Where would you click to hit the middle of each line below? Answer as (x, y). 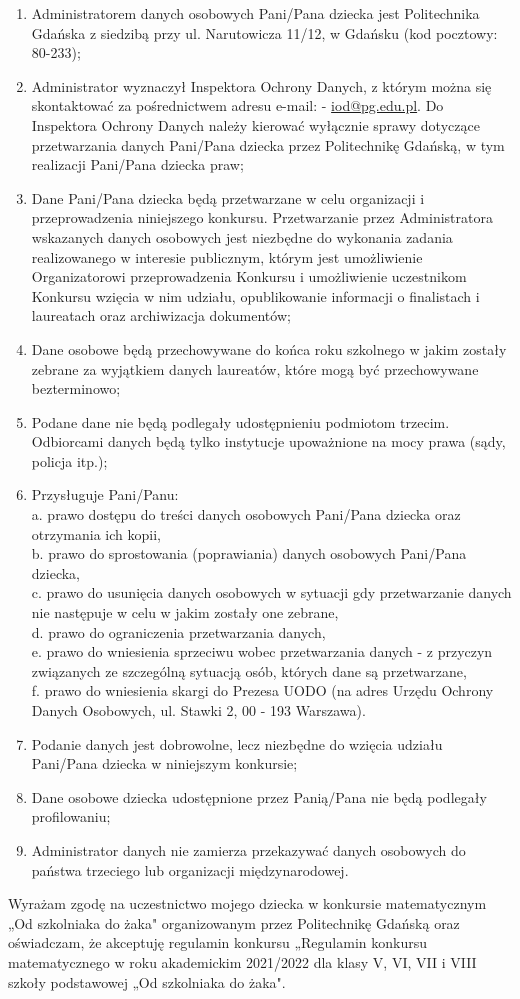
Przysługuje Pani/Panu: (105, 494)
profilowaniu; (71, 816)
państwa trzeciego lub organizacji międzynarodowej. (190, 869)
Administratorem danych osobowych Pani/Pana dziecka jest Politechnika (255, 13)
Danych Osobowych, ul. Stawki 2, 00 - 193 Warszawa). (198, 710)
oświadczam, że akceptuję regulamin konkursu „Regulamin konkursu (217, 942)
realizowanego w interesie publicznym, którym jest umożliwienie (227, 256)
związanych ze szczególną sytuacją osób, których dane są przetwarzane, (249, 670)
